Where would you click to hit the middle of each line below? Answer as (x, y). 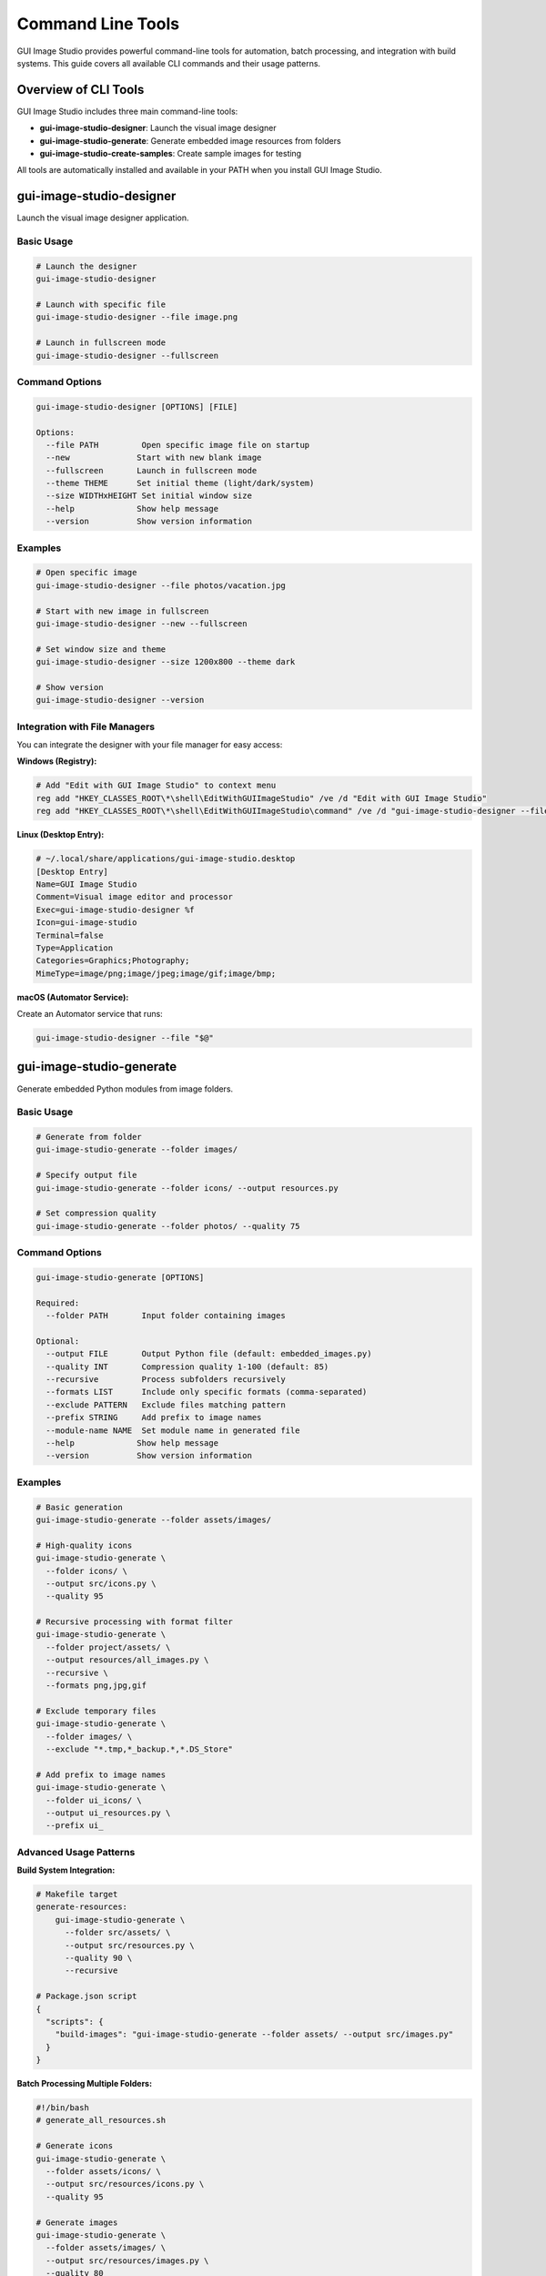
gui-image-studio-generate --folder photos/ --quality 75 (168, 1226)
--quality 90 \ (99, 1958)
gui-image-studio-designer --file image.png (137, 317)
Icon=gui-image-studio (86, 923)
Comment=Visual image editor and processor (135, 897)
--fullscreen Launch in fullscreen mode (152, 470)
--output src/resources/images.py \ (127, 2261)
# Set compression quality (96, 1214)
